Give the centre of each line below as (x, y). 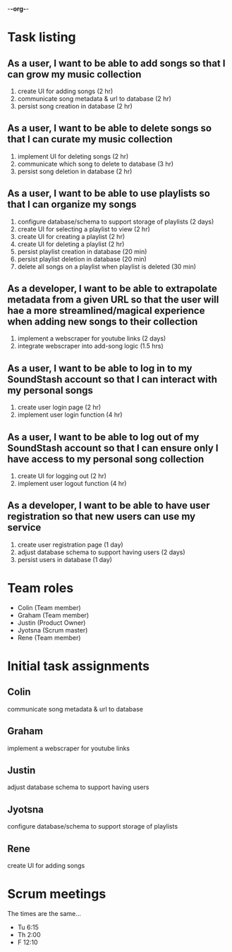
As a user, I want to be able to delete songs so (110, 128)
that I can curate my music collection (90, 139)
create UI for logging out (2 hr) (62, 476)
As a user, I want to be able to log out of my (103, 437)
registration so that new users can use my (102, 517)
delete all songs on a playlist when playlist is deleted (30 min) (106, 267)
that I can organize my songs (72, 205)
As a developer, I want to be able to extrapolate (112, 289)
